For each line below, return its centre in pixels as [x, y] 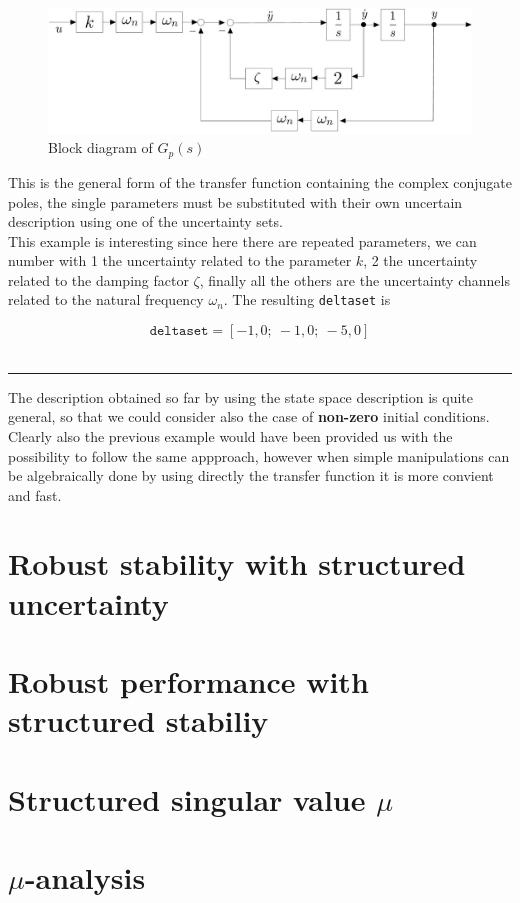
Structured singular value [187, 798]
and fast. [35, 494]
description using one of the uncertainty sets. [145, 221]
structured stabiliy [138, 720]
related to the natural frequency [106, 299]
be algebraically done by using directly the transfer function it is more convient [251, 475]
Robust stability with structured [237, 563]
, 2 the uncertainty [420, 260]
